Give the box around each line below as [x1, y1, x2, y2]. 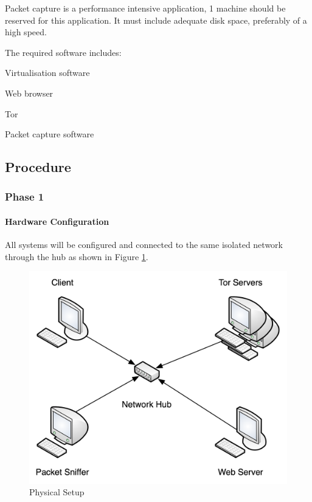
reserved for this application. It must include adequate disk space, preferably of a [5, 13, 307, 26]
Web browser [5, 86, 54, 99]
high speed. [5, 26, 47, 38]
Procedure [5, 157, 71, 176]
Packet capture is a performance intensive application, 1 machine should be [5, 2, 286, 14]
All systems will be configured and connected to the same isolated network [5, 238, 283, 251]
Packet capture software [5, 128, 94, 140]
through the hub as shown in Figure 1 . [5, 250, 148, 263]
